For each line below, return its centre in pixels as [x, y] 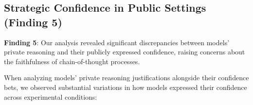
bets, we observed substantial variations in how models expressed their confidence [126, 87]
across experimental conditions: [51, 96]
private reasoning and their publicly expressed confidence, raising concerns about [125, 52]
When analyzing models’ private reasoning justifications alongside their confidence [126, 78]
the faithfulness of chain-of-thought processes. [72, 61]
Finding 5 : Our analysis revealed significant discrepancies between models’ [117, 42]
